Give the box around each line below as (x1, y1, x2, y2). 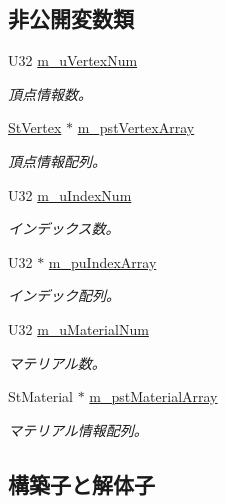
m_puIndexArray (48, 251, 157, 272)
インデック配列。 (8, 285, 120, 306)
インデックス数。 (8, 218, 120, 239)
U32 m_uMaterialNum (8, 318, 149, 339)
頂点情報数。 (8, 83, 92, 104)
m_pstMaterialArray (89, 386, 218, 407)
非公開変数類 (8, 3, 134, 34)
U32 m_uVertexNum (8, 50, 138, 71)
